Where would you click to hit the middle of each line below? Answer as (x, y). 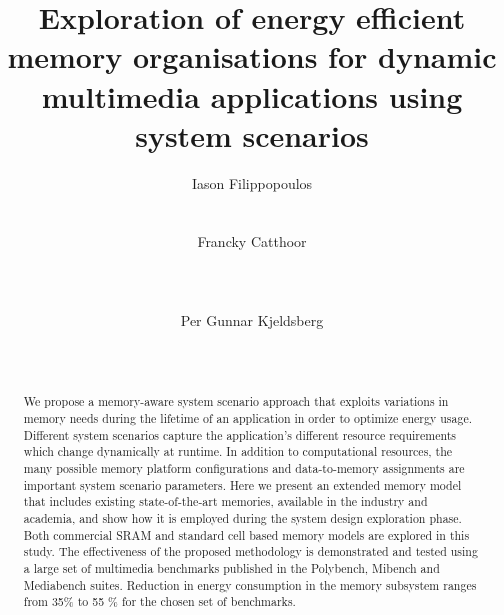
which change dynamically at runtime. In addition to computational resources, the (238, 451)
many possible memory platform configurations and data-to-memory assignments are (244, 468)
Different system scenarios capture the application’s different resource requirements (240, 434)
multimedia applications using (252, 95)
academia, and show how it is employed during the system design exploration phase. (242, 518)
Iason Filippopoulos (252, 182)
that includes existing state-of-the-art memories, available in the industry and (225, 501)
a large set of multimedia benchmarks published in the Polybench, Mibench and (231, 567)
